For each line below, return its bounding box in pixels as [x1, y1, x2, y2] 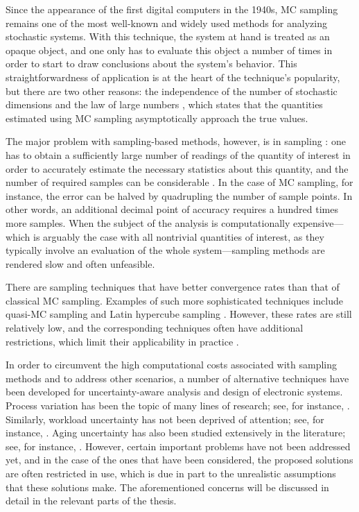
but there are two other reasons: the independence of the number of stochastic [6, 83, 338, 98]
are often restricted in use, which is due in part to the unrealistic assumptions [6, 466, 336, 480]
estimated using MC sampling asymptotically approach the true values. [6, 110, 308, 125]
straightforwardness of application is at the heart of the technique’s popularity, [6, 69, 340, 84]
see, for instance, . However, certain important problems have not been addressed [6, 438, 351, 453]
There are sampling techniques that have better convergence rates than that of [6, 280, 340, 294]
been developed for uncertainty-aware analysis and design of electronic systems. [6, 384, 343, 399]
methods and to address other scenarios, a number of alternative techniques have [6, 370, 349, 385]
